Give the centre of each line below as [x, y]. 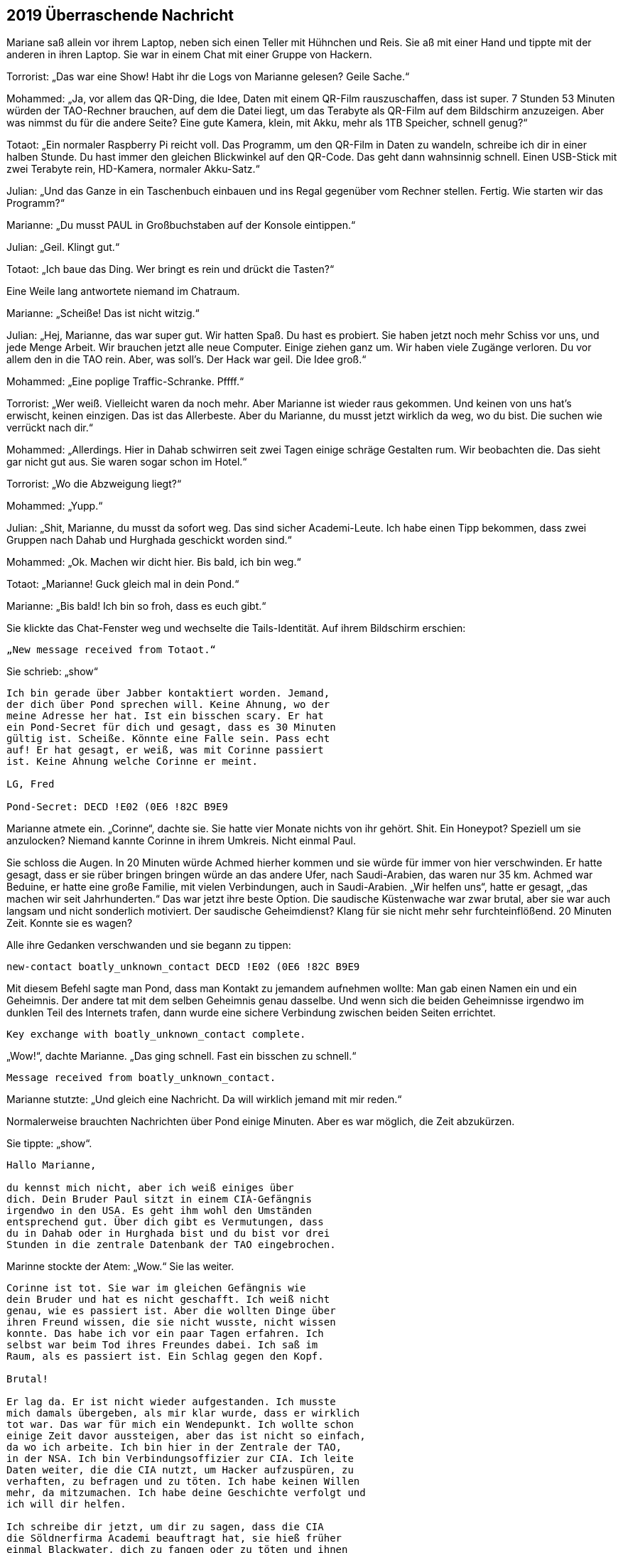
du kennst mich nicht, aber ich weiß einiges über [150, 1188]
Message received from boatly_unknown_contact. [141, 1078]
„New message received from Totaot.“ [112, 650]
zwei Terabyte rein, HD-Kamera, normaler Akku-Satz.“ [133, 169]
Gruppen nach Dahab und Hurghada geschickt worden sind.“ [149, 540]
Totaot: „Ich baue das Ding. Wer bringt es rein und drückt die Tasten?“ [170, 269]
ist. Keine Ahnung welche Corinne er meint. [132, 762]
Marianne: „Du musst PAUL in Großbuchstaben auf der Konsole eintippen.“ [181, 225]
